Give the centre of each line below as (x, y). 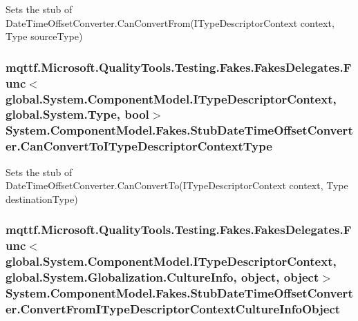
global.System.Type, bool (77, 114)
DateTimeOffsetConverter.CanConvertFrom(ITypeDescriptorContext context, (170, 22)
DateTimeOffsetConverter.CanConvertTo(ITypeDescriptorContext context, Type (177, 185)
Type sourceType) (44, 36)
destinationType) (42, 198)
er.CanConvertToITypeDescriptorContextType (139, 146)
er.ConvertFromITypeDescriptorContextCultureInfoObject (173, 308)
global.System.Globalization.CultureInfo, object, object (162, 277)
